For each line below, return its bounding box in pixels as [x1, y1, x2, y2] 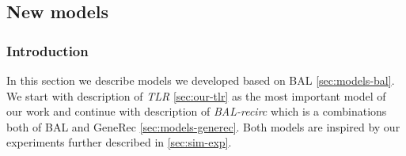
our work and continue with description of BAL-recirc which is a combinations [6, 103, 387, 120]
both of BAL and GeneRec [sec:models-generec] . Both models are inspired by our [6, 118, 400, 135]
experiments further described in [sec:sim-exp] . [6, 134, 232, 150]
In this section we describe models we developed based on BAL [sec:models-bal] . [6, 72, 395, 88]
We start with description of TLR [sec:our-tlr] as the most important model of [6, 87, 386, 104]
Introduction [6, 40, 89, 60]
